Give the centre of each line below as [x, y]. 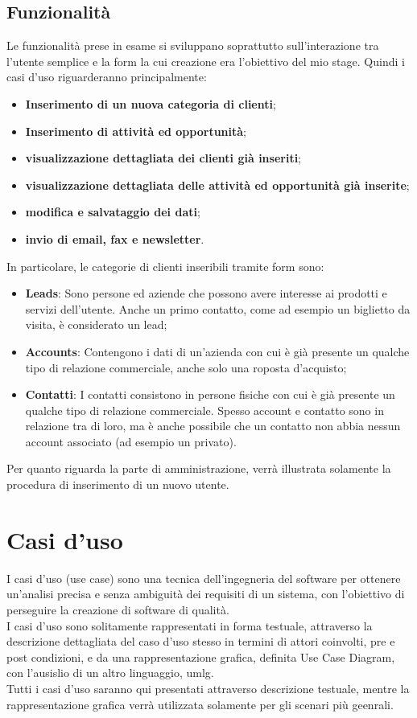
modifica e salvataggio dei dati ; [113, 212]
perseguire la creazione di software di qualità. [118, 609]
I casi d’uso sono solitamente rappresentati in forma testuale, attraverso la [190, 625]
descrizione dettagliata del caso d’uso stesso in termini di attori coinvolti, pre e [201, 641]
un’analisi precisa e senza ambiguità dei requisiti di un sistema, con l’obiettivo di [206, 594]
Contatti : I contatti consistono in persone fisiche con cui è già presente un [210, 394]
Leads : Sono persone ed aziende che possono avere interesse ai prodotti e [206, 293]
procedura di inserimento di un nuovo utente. [118, 484]
